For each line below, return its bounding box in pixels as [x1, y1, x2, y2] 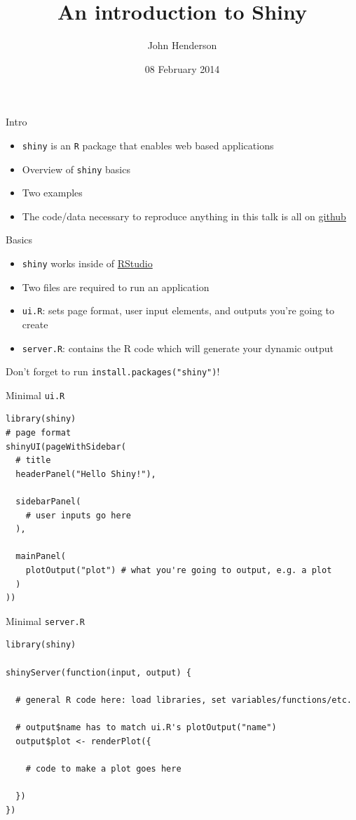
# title [15, 455, 51, 466]
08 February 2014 [144, 61, 220, 76]
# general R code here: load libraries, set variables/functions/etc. [15, 694, 352, 705]
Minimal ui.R [6, 387, 65, 402]
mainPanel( [15, 551, 66, 562]
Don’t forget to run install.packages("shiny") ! [6, 364, 220, 379]
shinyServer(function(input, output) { [6, 667, 191, 678]
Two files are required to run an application [22, 279, 210, 294]
